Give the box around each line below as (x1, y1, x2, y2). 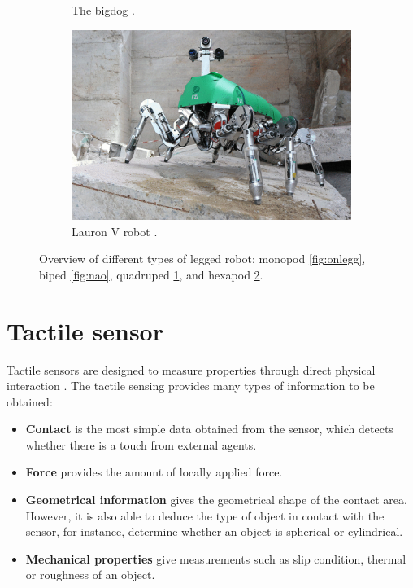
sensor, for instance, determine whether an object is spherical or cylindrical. (25, 523, 403, 540)
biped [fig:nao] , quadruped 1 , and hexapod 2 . (39, 265, 263, 283)
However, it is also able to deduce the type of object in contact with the (25, 507, 385, 524)
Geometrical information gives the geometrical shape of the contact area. (25, 491, 407, 508)
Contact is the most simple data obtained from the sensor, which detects (25, 420, 393, 437)
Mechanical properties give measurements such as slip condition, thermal (25, 550, 406, 567)
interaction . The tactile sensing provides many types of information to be (7, 377, 375, 394)
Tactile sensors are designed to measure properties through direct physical (7, 361, 376, 378)
